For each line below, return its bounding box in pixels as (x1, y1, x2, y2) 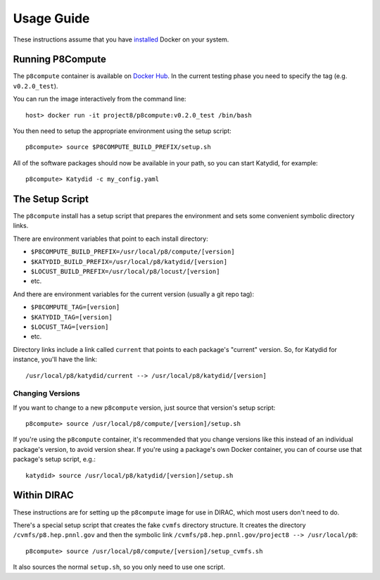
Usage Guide (13, 11, 90, 26)
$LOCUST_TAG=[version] (30, 323, 109, 331)
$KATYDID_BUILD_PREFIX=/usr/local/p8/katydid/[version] (30, 258, 228, 265)
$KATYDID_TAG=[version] (30, 313, 113, 321)
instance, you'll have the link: (13, 355, 98, 364)
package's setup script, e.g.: (13, 455, 96, 464)
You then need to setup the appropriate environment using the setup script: (13, 127, 232, 135)
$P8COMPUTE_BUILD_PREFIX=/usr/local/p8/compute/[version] (30, 248, 235, 256)
